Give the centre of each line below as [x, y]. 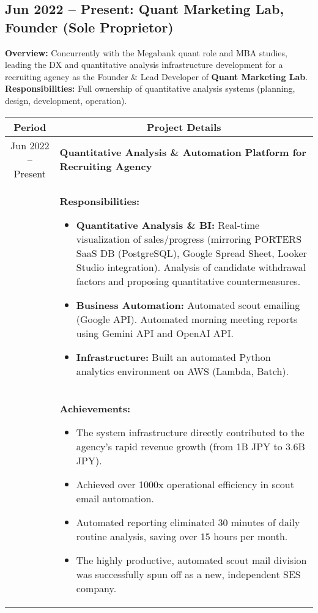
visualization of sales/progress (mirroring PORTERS [189, 239]
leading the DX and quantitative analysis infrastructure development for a [144, 65]
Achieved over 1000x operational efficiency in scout [185, 484]
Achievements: [95, 408]
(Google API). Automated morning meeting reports [187, 319]
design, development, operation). [66, 100]
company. [96, 588]
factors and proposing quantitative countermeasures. [188, 281]
